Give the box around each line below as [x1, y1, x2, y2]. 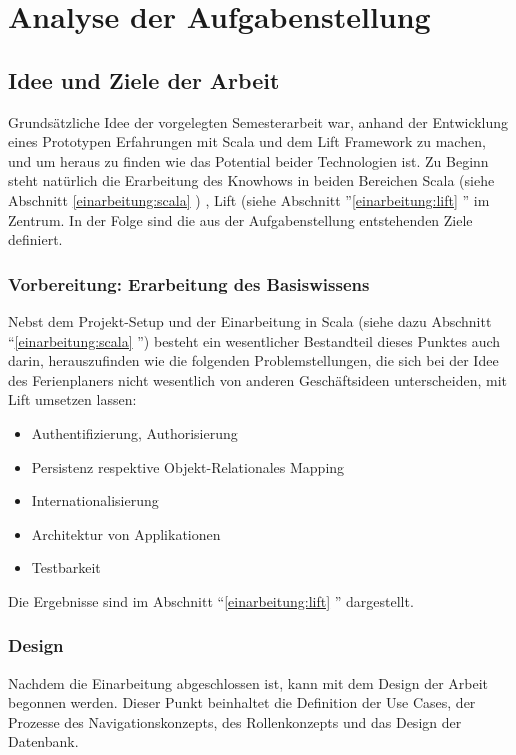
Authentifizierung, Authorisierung [31, 422, 238, 443]
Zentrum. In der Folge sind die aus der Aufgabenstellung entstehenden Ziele [8, 209, 473, 230]
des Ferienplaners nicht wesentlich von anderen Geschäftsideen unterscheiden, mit [8, 369, 508, 390]
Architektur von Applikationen [31, 523, 221, 544]
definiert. [8, 229, 63, 250]
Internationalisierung [31, 490, 159, 511]
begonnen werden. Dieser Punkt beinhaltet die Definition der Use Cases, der [8, 692, 476, 713]
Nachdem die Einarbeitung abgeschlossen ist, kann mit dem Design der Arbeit [8, 672, 489, 693]
